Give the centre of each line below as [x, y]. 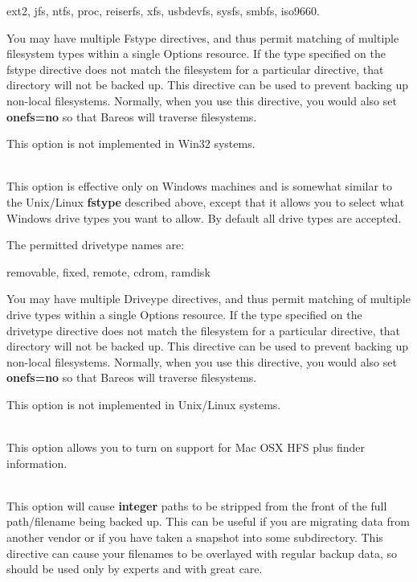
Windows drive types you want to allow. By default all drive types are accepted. [204, 217]
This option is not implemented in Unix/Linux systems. [144, 404]
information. [37, 463]
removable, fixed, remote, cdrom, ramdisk [108, 271]
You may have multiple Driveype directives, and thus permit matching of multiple [208, 299]
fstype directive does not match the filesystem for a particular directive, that [195, 69]
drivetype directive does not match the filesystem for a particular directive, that [204, 330]
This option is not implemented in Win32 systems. [131, 143]
